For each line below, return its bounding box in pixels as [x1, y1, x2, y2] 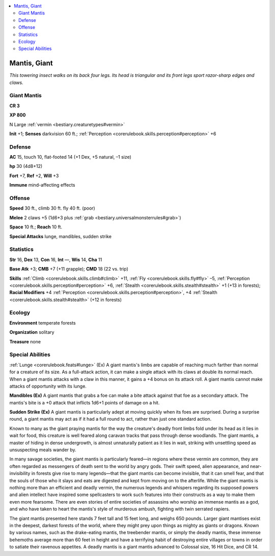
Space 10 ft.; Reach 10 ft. [9, 224, 63, 230]
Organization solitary [9, 329, 54, 335]
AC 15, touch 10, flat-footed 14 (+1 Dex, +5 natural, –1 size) [9, 154, 132, 160]
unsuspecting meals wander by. [9, 447, 76, 453]
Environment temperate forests [9, 319, 76, 326]
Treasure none [9, 338, 41, 344]
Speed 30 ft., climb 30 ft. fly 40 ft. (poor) [9, 205, 95, 211]
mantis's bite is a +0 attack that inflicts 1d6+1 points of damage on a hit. [9, 399, 160, 405]
